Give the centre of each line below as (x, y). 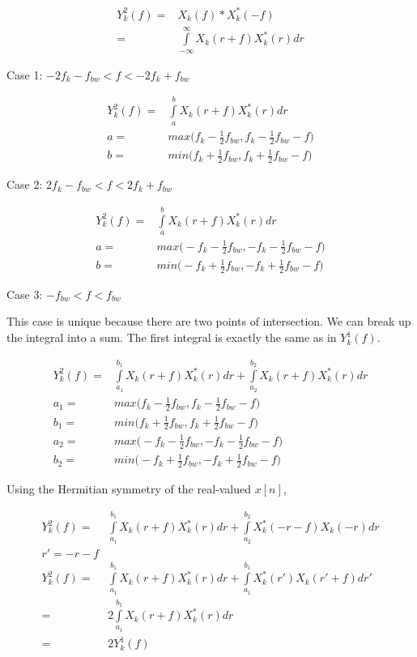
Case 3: (25, 294)
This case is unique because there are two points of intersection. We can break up (209, 321)
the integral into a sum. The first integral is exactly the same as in (172, 337)
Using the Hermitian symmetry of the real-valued (129, 489)
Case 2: (25, 184)
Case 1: (25, 74)
